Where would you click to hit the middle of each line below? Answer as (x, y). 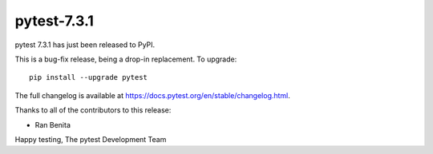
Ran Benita (53, 124)
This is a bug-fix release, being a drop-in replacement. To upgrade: (126, 59)
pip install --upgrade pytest (89, 77)
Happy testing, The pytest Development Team (91, 139)
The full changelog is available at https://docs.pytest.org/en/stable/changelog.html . (152, 95)
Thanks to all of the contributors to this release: (93, 110)
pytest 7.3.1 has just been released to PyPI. (85, 45)
